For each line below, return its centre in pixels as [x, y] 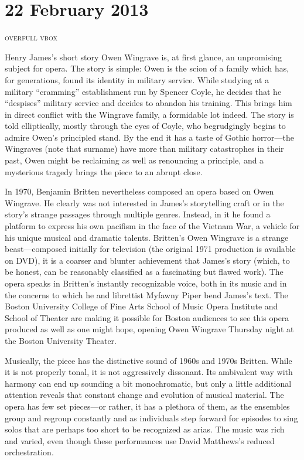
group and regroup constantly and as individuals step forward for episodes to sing [151, 418]
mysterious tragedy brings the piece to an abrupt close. [104, 171]
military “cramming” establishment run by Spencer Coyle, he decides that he [143, 91]
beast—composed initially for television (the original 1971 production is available [150, 249]
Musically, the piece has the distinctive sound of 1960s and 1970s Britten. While [148, 360]
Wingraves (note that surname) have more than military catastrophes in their [144, 149]
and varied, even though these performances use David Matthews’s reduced [140, 440]
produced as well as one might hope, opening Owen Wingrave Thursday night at [149, 329]
